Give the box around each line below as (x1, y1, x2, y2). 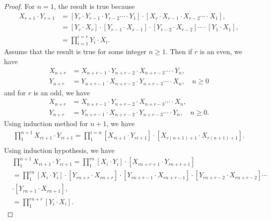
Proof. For (4, 1, 35, 11)
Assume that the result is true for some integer (4, 46, 147, 57)
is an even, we (200, 46, 243, 57)
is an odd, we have (33, 87, 90, 97)
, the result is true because (54, 1, 135, 11)
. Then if (165, 46, 193, 57)
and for (4, 87, 26, 97)
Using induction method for (4, 118, 88, 129)
